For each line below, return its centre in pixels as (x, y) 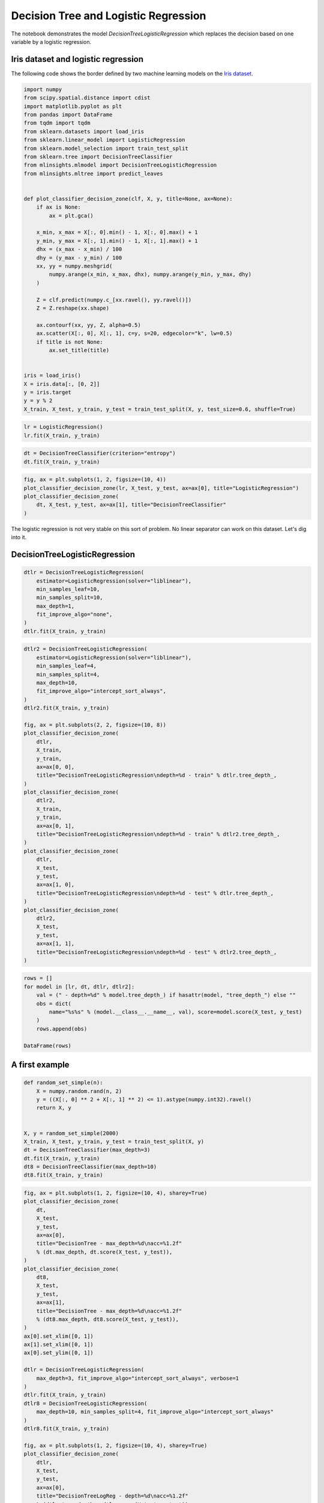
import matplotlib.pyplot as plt (73, 106)
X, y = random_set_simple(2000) (71, 1133)
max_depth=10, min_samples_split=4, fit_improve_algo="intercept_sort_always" (155, 1412)
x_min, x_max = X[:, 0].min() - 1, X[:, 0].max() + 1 (117, 232)
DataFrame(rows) (48, 1045)
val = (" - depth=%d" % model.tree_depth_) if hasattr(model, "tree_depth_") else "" (166, 995)
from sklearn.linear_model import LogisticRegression (104, 140)
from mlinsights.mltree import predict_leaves (93, 173)
